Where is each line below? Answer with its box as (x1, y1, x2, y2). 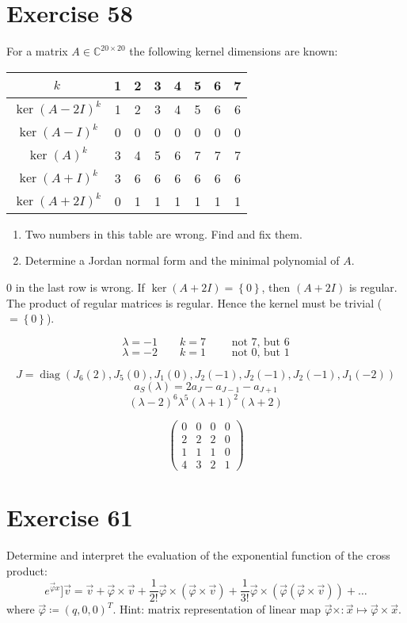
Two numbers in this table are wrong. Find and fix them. (25, 225, 302, 242)
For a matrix (6, 43, 68, 59)
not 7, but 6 (231, 336, 290, 348)
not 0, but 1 (231, 346, 290, 358)
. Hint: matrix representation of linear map (112, 601, 321, 617)
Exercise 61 (6, 501, 133, 533)
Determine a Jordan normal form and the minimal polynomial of (25, 252, 340, 269)
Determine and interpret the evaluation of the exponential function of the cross (6, 546, 390, 563)
